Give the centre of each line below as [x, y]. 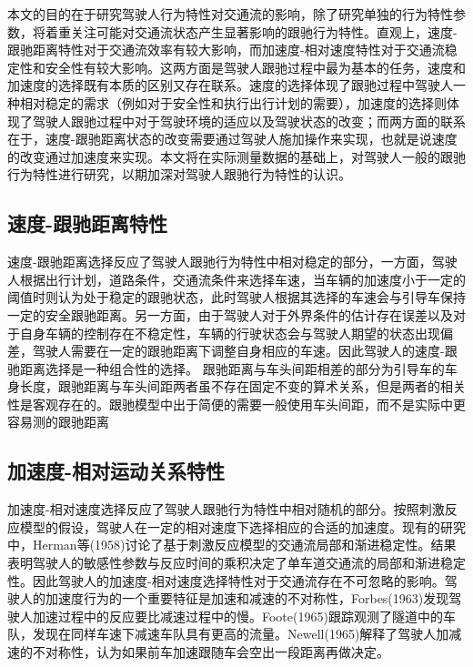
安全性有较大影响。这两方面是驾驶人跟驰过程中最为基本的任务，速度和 [255, 67]
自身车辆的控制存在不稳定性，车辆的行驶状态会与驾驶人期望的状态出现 [230, 333]
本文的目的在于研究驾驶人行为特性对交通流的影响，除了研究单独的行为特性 [230, 14]
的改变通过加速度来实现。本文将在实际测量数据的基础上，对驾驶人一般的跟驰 [236, 156]
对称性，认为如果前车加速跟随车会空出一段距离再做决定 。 [217, 652]
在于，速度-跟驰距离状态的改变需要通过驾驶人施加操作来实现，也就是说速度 [232, 139]
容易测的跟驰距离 [58, 422]
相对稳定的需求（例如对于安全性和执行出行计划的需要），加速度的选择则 [233, 102]
